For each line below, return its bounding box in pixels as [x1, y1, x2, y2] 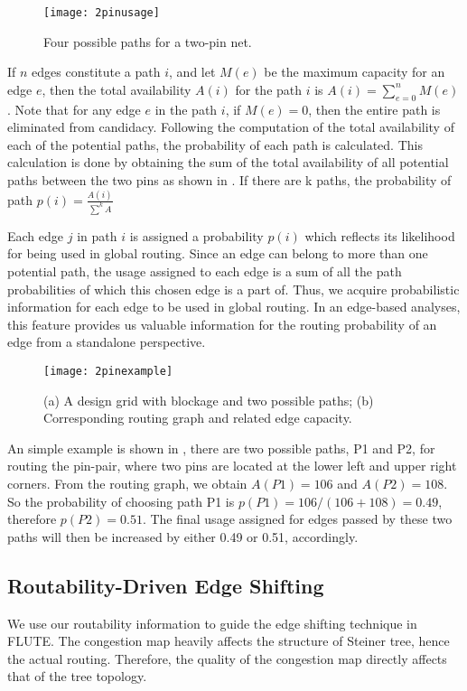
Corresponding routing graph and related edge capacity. [43, 408, 352, 427]
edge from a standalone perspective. [7, 332, 206, 351]
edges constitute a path [32, 62, 161, 81]
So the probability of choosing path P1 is [7, 491, 235, 510]
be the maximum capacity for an [264, 62, 445, 81]
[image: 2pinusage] [43, 6, 160, 19]
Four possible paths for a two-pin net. [43, 32, 252, 51]
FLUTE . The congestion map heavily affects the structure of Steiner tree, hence [7, 631, 450, 650]
